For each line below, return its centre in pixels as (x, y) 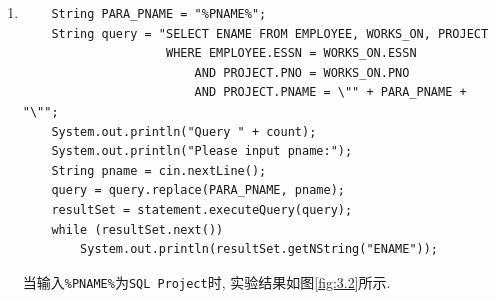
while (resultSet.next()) (137, 229)
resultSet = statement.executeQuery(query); (202, 209)
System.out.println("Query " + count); (184, 131)
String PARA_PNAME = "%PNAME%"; (159, 14)
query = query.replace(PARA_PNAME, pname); (198, 190)
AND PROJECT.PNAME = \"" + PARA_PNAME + (330, 92)
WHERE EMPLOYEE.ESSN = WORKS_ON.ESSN (291, 53)
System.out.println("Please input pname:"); (202, 151)
